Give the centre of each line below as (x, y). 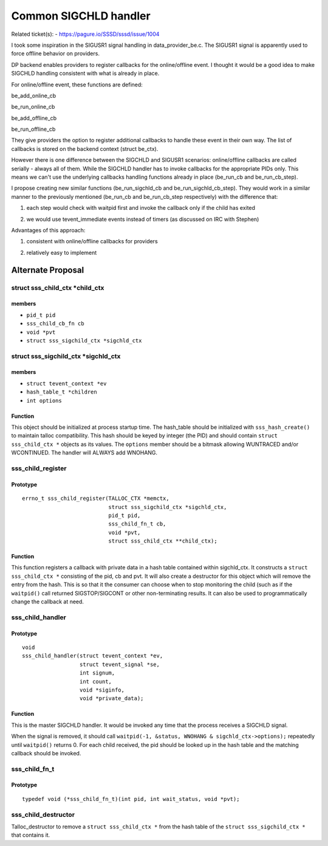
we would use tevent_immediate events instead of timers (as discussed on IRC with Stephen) (143, 219)
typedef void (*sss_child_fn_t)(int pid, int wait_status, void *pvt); (131, 799)
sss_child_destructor (43, 814)
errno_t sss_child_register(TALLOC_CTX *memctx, (96, 498)
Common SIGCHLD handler (81, 16)
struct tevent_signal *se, (120, 664)
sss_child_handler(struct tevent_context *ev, (93, 656)
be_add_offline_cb (34, 118)
